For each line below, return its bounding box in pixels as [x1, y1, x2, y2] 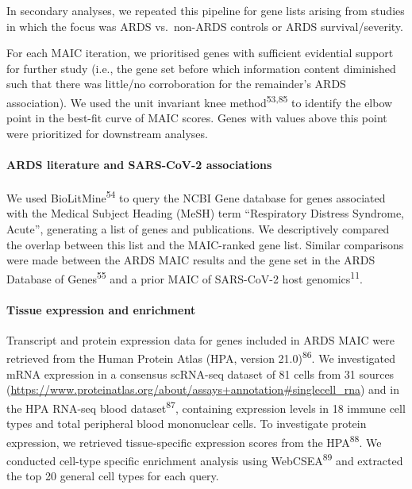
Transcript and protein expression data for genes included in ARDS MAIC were [6, 331, 395, 348]
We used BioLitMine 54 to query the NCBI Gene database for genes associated [6, 187, 386, 206]
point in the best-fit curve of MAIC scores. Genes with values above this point [6, 110, 387, 126]
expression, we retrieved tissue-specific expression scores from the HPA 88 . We [6, 431, 382, 450]
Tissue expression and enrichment [6, 301, 196, 318]
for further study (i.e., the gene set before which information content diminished [6, 60, 396, 76]
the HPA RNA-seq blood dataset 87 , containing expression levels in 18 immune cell [6, 397, 406, 416]
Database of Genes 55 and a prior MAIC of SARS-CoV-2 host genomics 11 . [6, 268, 363, 287]
